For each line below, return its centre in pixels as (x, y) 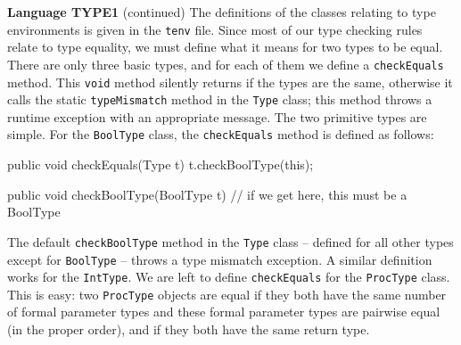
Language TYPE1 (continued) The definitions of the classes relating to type (222, 12)
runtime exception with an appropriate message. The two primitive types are (217, 116)
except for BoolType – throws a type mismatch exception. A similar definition (220, 259)
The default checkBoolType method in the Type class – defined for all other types (230, 241)
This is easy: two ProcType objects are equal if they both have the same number (227, 294)
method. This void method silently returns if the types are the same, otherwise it (230, 82)
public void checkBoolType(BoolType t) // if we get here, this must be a (207, 194)
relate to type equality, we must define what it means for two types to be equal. (225, 47)
